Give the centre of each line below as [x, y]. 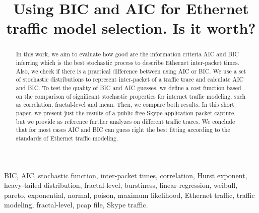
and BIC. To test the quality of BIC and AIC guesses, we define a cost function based [128, 87]
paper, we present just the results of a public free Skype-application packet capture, [126, 113]
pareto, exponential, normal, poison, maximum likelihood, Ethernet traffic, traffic [129, 195]
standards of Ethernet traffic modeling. [67, 138]
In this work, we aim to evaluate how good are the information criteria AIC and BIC [127, 54]
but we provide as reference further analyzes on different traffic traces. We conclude [125, 121]
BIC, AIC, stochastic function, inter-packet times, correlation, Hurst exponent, [126, 175]
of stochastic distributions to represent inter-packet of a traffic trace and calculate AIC [130, 79]
